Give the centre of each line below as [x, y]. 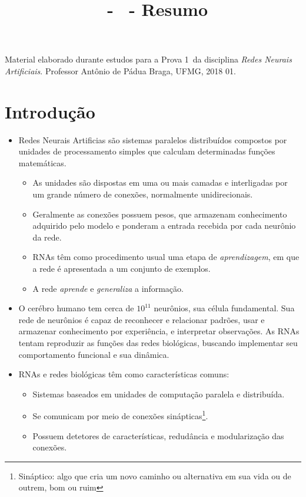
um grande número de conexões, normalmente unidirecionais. [143, 194]
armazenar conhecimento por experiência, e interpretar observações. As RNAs [159, 331]
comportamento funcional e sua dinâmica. [94, 354]
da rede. [47, 237]
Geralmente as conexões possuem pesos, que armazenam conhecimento [160, 214]
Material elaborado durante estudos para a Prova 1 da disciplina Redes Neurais [148, 59]
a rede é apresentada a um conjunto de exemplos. [122, 269]
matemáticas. [42, 162]
